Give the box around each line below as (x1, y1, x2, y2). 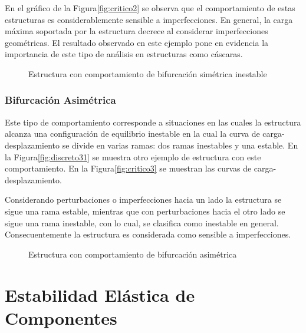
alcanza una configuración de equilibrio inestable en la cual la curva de (5, 127, 260, 140)
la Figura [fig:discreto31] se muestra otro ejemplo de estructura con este (5, 150, 261, 163)
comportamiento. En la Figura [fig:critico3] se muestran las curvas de (5, 162, 252, 174)
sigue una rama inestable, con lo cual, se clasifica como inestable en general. (5, 216, 279, 229)
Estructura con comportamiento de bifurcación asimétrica (28, 248, 237, 260)
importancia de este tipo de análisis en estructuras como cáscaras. (5, 48, 243, 60)
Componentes (5, 305, 117, 329)
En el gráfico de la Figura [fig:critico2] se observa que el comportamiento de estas (5, 2, 295, 14)
